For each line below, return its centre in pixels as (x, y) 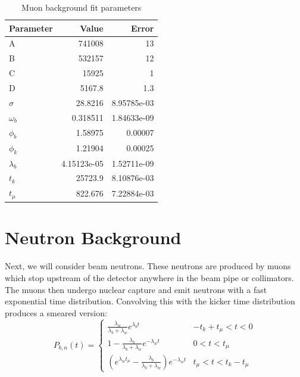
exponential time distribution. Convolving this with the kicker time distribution (150, 301)
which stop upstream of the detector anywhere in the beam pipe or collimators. (149, 277)
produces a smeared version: (56, 312)
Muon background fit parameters (82, 7)
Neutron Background (93, 237)
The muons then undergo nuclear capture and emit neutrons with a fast (136, 289)
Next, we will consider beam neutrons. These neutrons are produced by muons (148, 266)
